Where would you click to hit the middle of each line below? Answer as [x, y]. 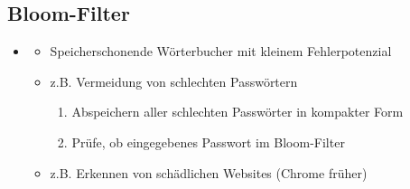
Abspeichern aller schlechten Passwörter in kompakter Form [238, 112]
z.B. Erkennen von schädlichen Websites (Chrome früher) [209, 172]
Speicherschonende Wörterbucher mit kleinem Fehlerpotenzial [221, 51]
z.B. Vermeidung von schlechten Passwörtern [174, 81]
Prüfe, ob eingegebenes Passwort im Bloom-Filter [208, 142]
